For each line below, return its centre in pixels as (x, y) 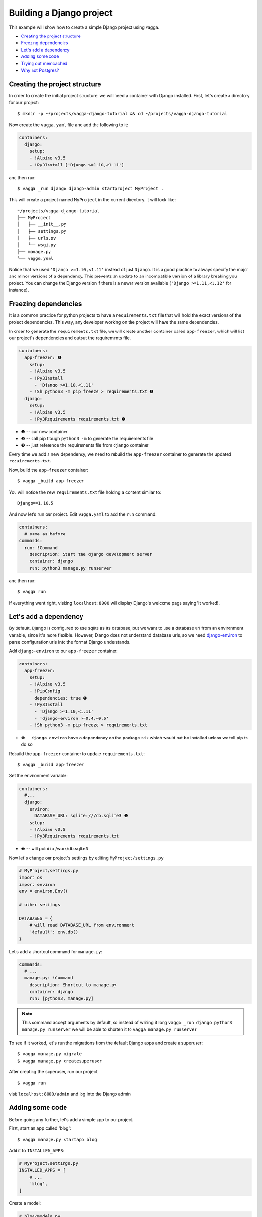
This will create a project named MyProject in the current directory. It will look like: (92, 200)
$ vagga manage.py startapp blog (57, 1140)
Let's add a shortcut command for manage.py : (56, 951)
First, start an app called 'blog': (40, 1128)
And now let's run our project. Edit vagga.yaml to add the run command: (83, 514)
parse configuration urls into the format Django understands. (70, 642)
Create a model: (25, 1203)
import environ (37, 884)
